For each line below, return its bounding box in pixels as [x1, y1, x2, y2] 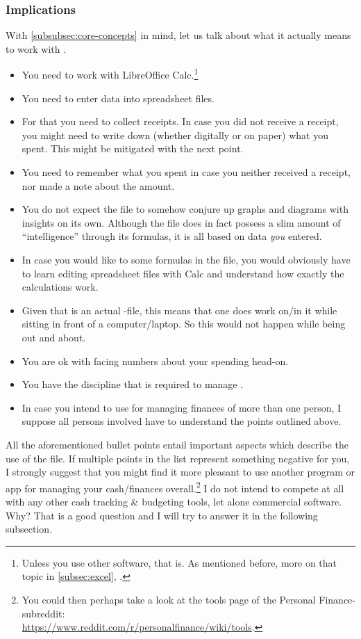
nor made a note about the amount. [22, 178, 175, 193]
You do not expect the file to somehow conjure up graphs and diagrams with [22, 202, 349, 216]
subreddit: [22, 606, 65, 620]
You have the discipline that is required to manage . [22, 377, 244, 391]
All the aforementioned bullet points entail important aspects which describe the [6, 437, 349, 451]
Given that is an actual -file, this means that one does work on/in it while [22, 302, 337, 317]
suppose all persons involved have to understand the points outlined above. [22, 414, 342, 428]
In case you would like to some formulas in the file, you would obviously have [22, 252, 351, 266]
